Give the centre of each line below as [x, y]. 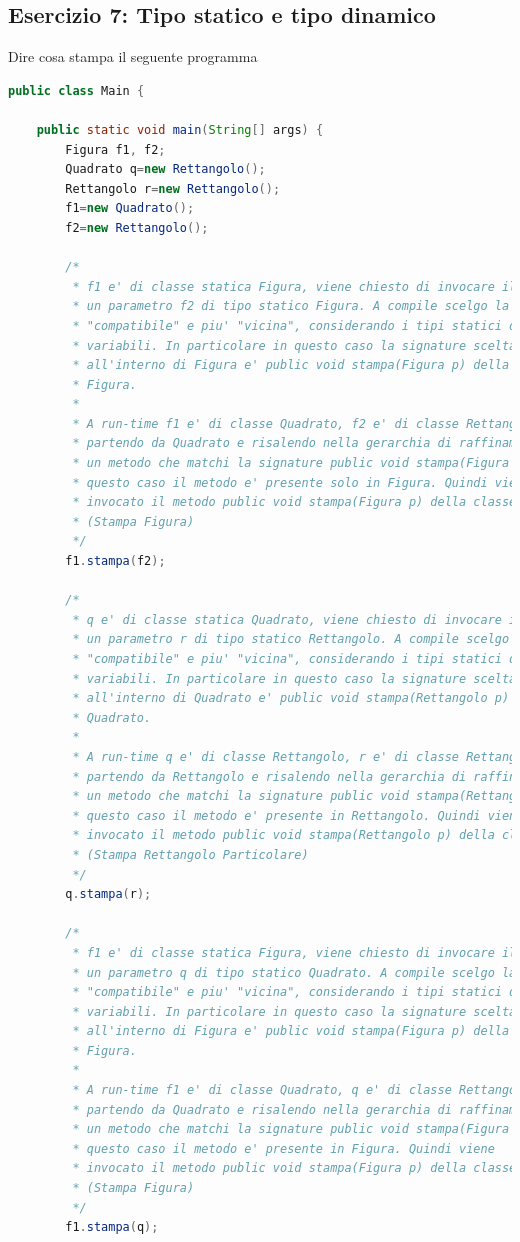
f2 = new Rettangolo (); [137, 227]
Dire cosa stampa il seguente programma [133, 56]
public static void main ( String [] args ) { [180, 129]
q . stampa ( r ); [108, 894]
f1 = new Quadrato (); [130, 208]
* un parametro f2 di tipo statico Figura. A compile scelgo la [291, 306]
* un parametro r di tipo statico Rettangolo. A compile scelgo [291, 639]
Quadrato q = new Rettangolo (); [165, 169]
